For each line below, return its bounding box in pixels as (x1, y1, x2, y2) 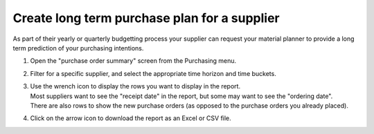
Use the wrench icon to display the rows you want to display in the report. (30, 82, 241, 90)
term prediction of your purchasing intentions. (12, 44, 144, 52)
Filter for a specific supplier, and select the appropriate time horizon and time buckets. (30, 69, 276, 77)
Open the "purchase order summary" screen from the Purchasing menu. (30, 57, 237, 65)
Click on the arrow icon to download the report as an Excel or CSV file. (30, 114, 231, 122)
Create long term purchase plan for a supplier (12, 10, 280, 26)
